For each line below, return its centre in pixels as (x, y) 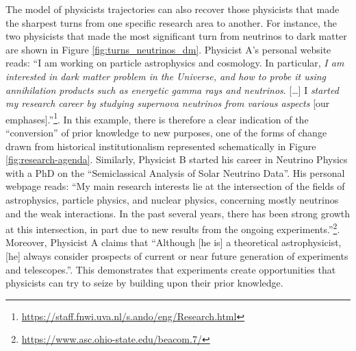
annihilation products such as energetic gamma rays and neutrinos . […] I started (172, 89)
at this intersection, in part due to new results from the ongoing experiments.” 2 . (173, 228)
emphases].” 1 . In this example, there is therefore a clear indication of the (157, 118)
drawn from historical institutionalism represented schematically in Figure (161, 146)
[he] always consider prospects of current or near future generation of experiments (177, 256)
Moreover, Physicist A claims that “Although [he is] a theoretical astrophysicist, (174, 242)
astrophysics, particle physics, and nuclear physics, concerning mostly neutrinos (172, 199)
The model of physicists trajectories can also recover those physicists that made (173, 9)
